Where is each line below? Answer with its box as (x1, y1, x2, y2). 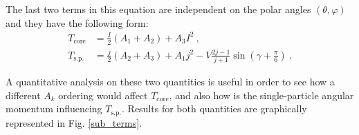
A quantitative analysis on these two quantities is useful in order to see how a (6, 74, 335, 89)
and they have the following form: (6, 15, 149, 30)
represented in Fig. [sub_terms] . (6, 115, 142, 129)
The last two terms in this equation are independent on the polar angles (6, 2, 311, 16)
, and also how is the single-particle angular (169, 87, 354, 102)
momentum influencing (6, 101, 102, 116)
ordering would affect (58, 87, 148, 102)
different (6, 87, 41, 102)
